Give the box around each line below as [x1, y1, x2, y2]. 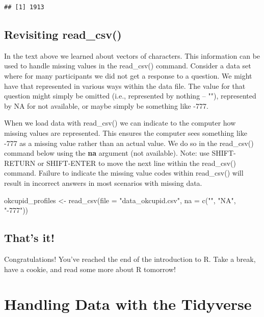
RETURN [4, 157, 36, 168]
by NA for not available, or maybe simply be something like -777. [4, 100, 208, 111]
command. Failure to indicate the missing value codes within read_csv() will [4, 167, 244, 178]
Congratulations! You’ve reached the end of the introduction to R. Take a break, [4, 253, 256, 264]
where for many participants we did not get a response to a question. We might [4, 70, 252, 81]
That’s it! [4, 230, 55, 246]
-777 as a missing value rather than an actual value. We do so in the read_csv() [4, 137, 254, 148]
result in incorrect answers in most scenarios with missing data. [4, 177, 202, 188]
